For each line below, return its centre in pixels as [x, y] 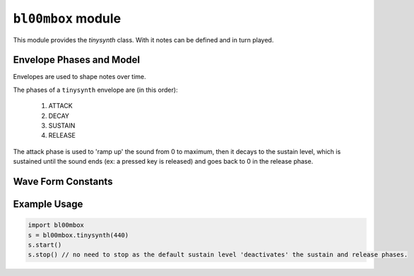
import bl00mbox [56, 225]
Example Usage [48, 204]
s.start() [45, 245]
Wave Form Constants [63, 181]
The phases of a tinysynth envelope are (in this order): [95, 90]
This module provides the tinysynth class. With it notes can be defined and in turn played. [143, 40]
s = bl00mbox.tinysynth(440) [78, 235]
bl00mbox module [67, 18]
